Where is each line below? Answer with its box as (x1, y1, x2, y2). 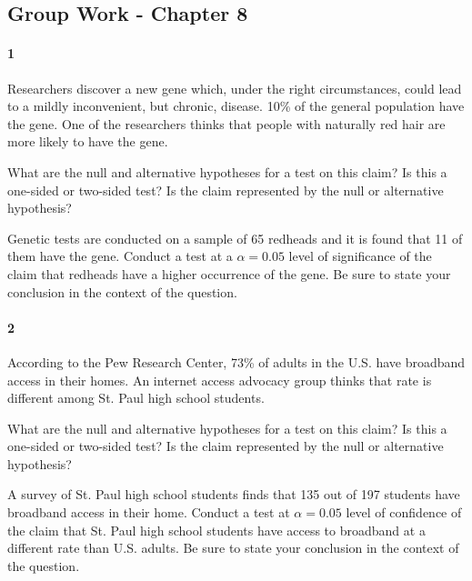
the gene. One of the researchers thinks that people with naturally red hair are (7, 114, 446, 133)
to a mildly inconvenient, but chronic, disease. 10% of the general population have (7, 96, 465, 115)
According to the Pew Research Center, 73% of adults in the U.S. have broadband (7, 352, 466, 371)
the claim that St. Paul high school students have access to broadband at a (7, 520, 426, 539)
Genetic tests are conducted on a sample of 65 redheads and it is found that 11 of (7, 228, 463, 247)
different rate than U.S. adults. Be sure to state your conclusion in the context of (7, 538, 459, 557)
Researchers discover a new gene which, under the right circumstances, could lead (7, 78, 462, 97)
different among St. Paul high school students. (7, 388, 265, 407)
